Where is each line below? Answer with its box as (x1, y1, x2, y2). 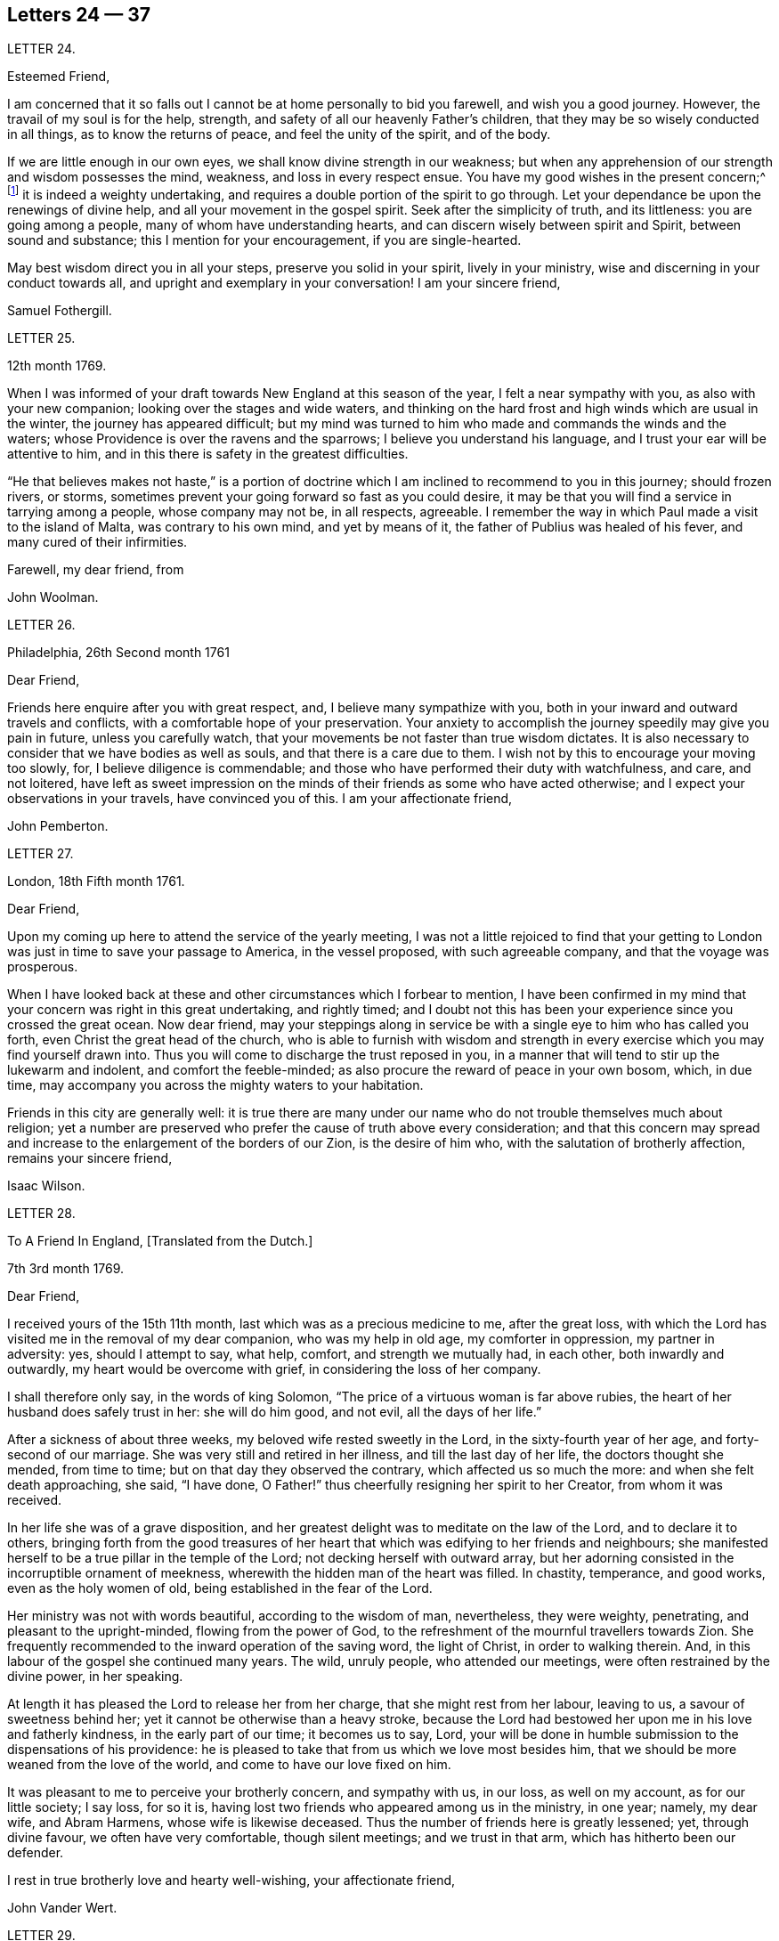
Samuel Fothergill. (7, 303, 112, 319)
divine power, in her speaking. (7, 1669, 183, 1685)
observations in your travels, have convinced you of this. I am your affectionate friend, (7, 791, 513, 807)
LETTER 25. (7, 330, 76, 346)
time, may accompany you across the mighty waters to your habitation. (7, 1077, 424, 1093)
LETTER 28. (7, 1206, 76, 1222)
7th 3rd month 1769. (7, 1261, 125, 1277)
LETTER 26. (7, 617, 76, 633)
